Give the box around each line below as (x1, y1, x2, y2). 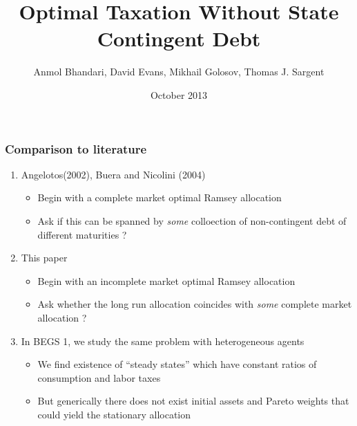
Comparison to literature (5, 140, 147, 157)
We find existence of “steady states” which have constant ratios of (37, 357, 317, 371)
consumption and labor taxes (37, 370, 161, 385)
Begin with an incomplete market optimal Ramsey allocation (37, 273, 296, 288)
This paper (21, 250, 68, 265)
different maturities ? (37, 227, 127, 241)
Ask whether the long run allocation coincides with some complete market (37, 297, 352, 311)
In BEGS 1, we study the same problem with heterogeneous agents (21, 333, 305, 348)
